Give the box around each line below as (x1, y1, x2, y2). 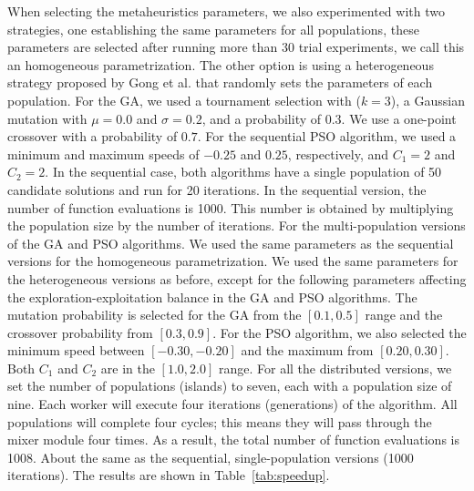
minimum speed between (7, 341, 145, 360)
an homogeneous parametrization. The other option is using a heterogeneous (7, 55, 434, 74)
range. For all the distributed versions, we (218, 358, 452, 377)
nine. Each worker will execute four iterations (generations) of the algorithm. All (7, 394, 458, 414)
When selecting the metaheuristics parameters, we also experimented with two (7, 2, 445, 20)
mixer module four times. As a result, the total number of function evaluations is (7, 430, 459, 449)
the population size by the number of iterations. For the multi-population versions (7, 216, 466, 235)
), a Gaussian (390, 90, 465, 109)
